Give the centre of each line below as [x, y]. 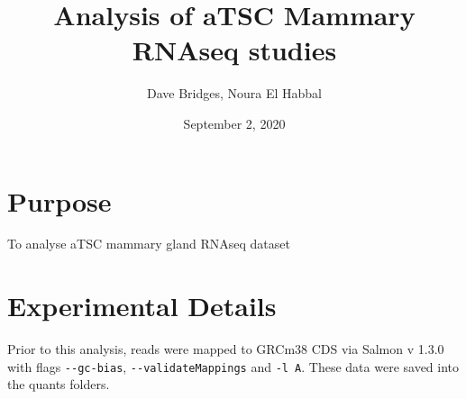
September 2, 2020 [234, 123]
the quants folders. [59, 384]
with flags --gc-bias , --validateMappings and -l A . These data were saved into [233, 366]
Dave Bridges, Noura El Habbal [234, 93]
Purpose [59, 200]
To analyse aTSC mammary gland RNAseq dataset [149, 244]
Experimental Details [142, 306]
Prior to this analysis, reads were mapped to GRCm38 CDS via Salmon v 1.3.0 [226, 349]
